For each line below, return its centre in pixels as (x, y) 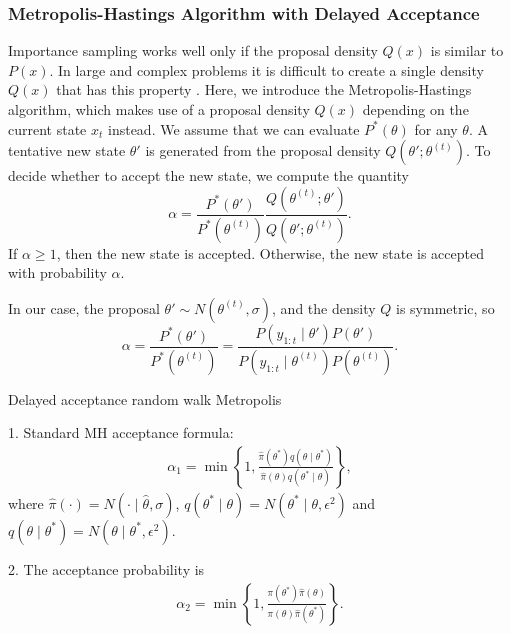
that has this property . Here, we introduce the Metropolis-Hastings (264, 89)
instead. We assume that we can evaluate (233, 128)
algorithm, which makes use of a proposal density (159, 109)
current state (47, 128)
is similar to (467, 50)
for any (436, 128)
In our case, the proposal (84, 307)
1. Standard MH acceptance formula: (121, 432)
